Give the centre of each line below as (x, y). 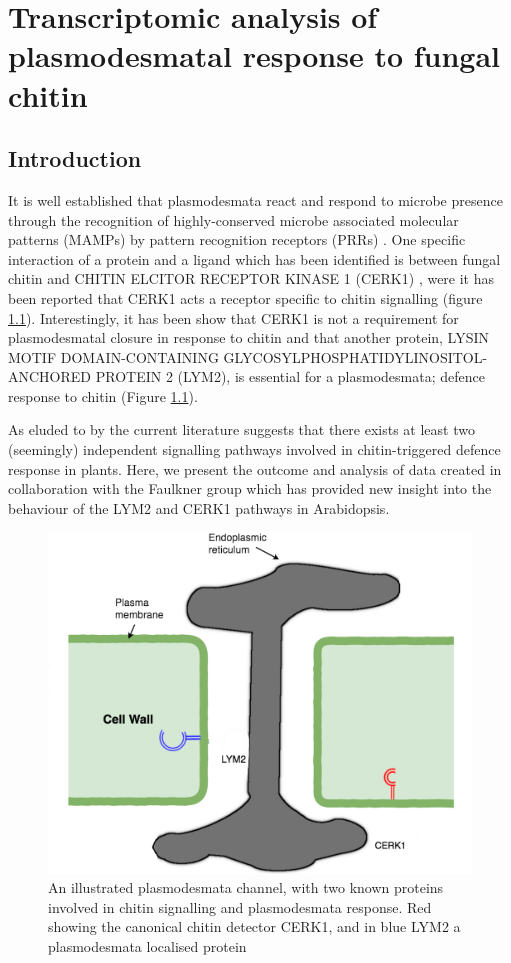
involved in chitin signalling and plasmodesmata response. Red (240, 906)
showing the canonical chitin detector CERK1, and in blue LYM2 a (254, 926)
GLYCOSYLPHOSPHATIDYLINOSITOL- (355, 356)
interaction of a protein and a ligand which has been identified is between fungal (254, 258)
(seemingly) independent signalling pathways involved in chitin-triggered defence (254, 449)
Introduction (75, 158)
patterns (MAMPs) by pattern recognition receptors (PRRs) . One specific (237, 239)
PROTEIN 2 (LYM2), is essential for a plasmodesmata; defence (290, 376)
